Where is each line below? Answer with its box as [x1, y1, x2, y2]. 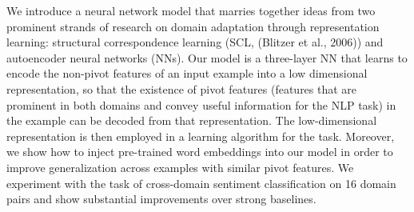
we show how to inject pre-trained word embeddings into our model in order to [6, 143, 393, 160]
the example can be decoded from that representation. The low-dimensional [6, 112, 377, 129]
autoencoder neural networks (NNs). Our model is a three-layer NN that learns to [6, 49, 408, 66]
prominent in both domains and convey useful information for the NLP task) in [6, 96, 396, 113]
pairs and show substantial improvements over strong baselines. [6, 190, 316, 207]
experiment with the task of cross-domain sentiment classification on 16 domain [6, 174, 396, 191]
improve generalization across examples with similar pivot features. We [6, 158, 354, 175]
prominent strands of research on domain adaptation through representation [6, 18, 380, 34]
